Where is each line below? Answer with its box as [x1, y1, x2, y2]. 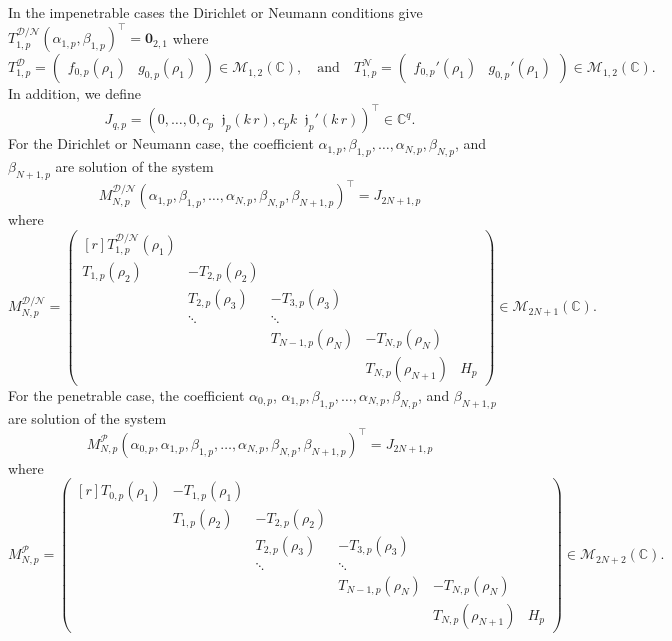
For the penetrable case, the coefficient [8, 384, 245, 405]
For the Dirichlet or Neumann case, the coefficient [8, 133, 314, 154]
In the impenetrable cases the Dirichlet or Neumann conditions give [8, 2, 423, 22]
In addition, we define [8, 83, 142, 104]
